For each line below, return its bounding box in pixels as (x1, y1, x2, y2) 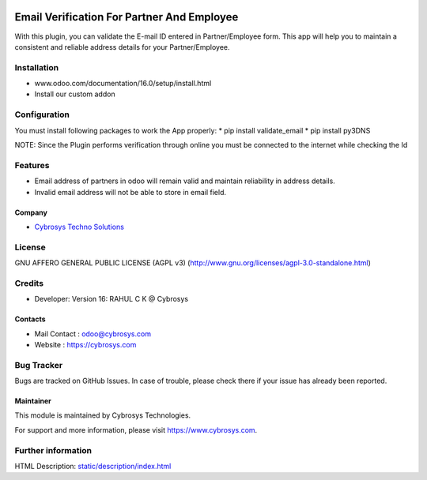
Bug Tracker (14, 359, 63, 370)
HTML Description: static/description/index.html (14, 462, 172, 471)
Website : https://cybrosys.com (34, 339, 137, 349)
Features (14, 159, 50, 171)
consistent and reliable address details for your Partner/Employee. (14, 42, 230, 51)
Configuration (14, 109, 70, 120)
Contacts (14, 314, 47, 324)
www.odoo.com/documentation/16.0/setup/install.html (34, 79, 212, 88)
